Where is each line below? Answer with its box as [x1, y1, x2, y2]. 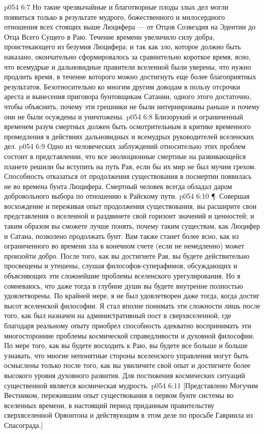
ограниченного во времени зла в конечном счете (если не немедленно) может [4, 240, 245, 251]
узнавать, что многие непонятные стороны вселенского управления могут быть [4, 350, 249, 360]
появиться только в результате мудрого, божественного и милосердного [4, 11, 225, 22]
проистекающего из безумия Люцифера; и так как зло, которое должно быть [4, 41, 241, 52]
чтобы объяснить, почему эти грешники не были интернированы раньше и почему [4, 101, 260, 111]
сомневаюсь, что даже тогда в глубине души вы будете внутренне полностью [4, 280, 243, 291]
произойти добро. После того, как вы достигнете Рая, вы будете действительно [4, 250, 250, 261]
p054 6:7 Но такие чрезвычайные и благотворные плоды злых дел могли [4, 2, 228, 12]
